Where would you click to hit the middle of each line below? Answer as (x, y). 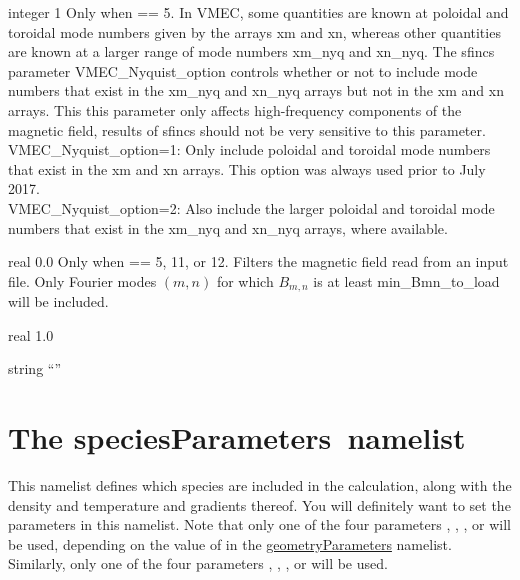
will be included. (58, 301)
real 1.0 (31, 334)
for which (245, 280)
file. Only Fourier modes (82, 280)
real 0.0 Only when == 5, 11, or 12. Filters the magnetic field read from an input (258, 261)
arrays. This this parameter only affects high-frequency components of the (235, 109)
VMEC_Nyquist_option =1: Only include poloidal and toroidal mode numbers (249, 149)
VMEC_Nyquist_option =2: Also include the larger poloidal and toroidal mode (251, 207)
